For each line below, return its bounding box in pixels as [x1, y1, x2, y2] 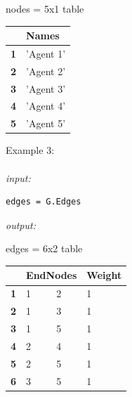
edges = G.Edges [6, 197, 81, 207]
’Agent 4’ [26, 98, 66, 113]
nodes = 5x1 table [6, 1, 84, 15]
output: [6, 217, 36, 232]
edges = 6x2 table [6, 241, 83, 256]
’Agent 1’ [26, 46, 66, 60]
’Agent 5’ [26, 116, 66, 131]
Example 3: [6, 143, 55, 157]
